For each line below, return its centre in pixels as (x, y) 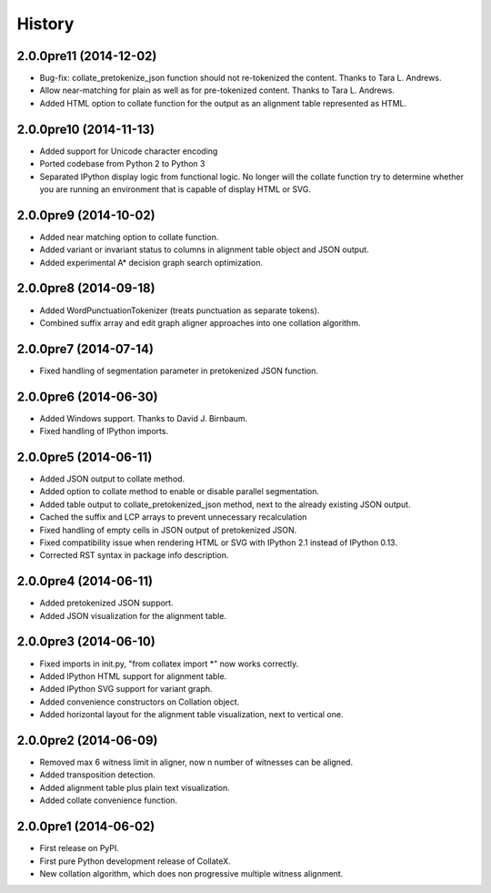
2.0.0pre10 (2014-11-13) (85, 129)
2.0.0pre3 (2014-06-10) (86, 642)
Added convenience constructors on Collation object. (140, 702)
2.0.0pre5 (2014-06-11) (85, 457)
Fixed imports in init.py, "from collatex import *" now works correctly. (169, 664)
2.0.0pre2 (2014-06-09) (87, 741)
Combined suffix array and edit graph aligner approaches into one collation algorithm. (200, 322)
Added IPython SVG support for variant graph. (126, 689)
